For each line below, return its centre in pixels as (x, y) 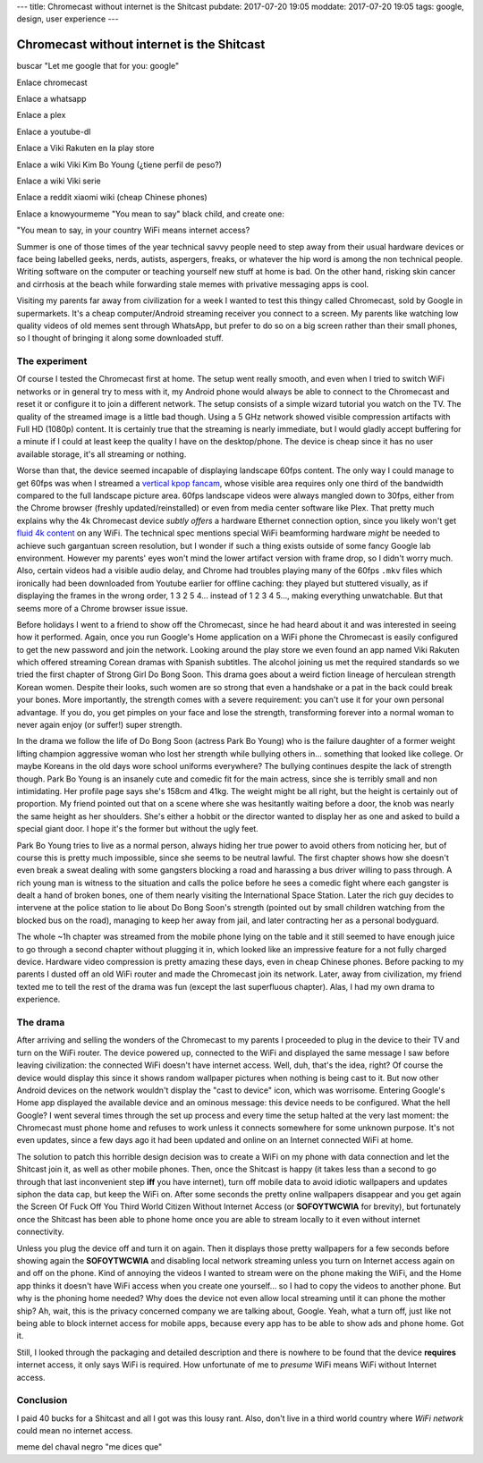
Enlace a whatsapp (51, 99)
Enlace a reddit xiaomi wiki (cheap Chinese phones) (112, 198)
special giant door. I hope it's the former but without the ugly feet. (137, 829)
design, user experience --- (68, 19)
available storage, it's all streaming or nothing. (102, 454)
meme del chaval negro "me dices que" (89, 1447)
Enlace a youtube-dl (54, 131)
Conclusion (42, 1400)
